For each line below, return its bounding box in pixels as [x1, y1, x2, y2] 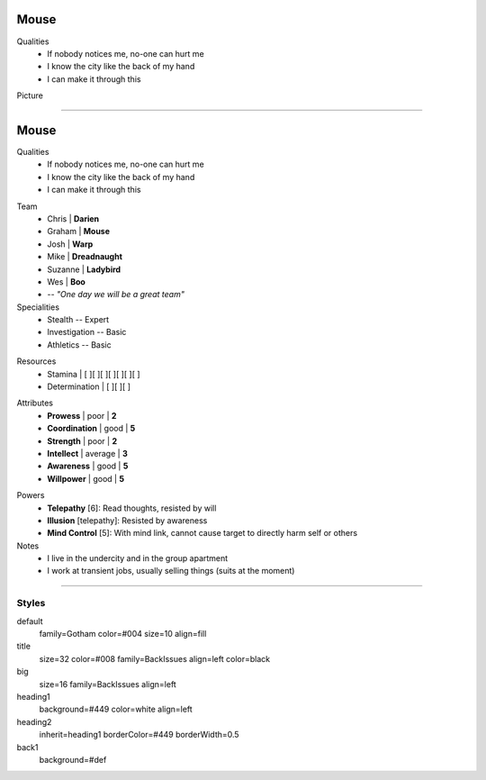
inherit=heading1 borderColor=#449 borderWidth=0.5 [39, 730, 239, 740]
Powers [16, 490, 45, 501]
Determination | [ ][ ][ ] [47, 381, 130, 392]
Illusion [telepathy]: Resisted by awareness [47, 514, 208, 526]
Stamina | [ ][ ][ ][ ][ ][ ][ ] [47, 368, 140, 379]
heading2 [16, 716, 52, 727]
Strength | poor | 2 [47, 435, 117, 446]
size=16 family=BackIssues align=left [39, 678, 177, 689]
